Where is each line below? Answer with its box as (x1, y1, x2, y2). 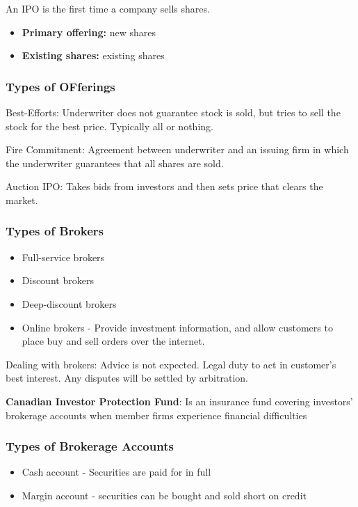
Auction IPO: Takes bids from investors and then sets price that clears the (6, 179, 323, 194)
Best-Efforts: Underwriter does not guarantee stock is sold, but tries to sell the (6, 105, 341, 119)
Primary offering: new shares (22, 24, 156, 39)
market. (6, 192, 38, 207)
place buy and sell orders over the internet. (22, 334, 205, 348)
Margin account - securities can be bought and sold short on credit (22, 487, 307, 502)
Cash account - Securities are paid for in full (22, 465, 211, 479)
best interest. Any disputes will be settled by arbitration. (6, 370, 248, 385)
